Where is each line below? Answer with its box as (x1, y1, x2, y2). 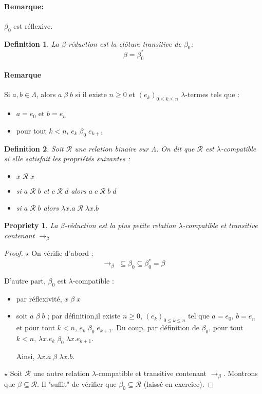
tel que (188, 310, 210, 321)
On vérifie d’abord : (31, 248, 93, 258)
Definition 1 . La (4, 38, 59, 49)
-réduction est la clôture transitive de (65, 38, 181, 49)
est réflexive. (13, 20, 53, 31)
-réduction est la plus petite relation (64, 220, 176, 231)
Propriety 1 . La (4, 220, 58, 231)
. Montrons (223, 368, 258, 379)
